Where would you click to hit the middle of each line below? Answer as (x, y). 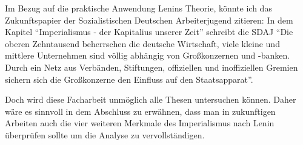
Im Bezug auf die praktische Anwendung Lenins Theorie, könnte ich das (138, 8)
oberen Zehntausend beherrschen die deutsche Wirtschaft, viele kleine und (142, 43)
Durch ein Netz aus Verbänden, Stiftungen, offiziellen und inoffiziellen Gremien (151, 67)
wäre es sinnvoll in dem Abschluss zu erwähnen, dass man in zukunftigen (140, 111)
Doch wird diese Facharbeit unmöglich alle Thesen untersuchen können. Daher (151, 99)
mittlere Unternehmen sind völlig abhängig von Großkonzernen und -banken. (148, 55)
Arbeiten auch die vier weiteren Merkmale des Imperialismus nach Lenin (140, 123)
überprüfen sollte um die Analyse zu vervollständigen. (105, 134)
